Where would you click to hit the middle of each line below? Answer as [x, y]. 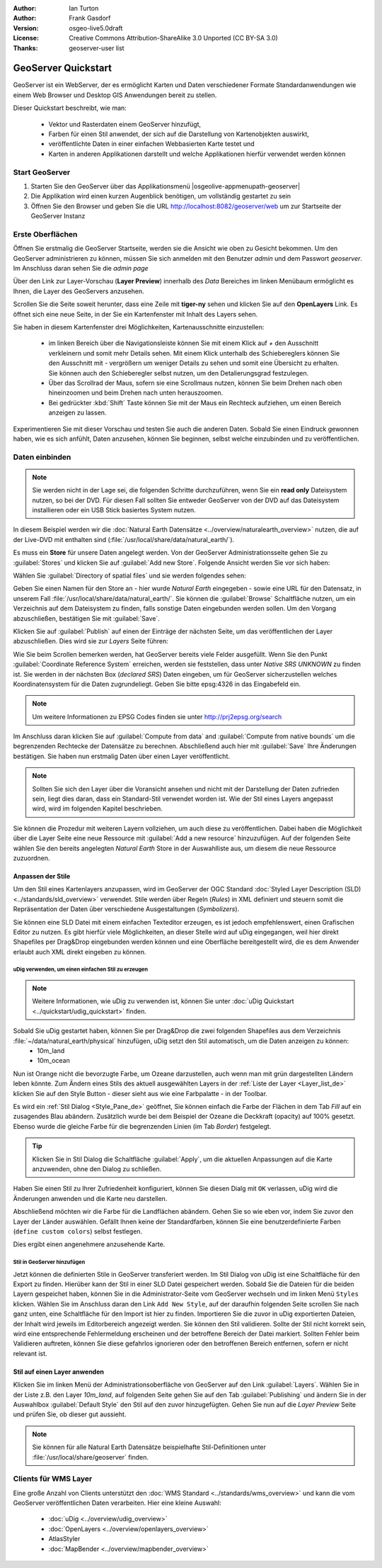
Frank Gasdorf [90, 18]
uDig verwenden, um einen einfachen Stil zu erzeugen [81, 970]
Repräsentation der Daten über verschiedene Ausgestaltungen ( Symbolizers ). [126, 909]
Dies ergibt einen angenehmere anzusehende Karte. [89, 1244]
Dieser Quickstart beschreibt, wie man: [70, 108]
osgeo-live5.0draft [96, 28]
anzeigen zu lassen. [77, 413]
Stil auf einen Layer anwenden [58, 1372]
